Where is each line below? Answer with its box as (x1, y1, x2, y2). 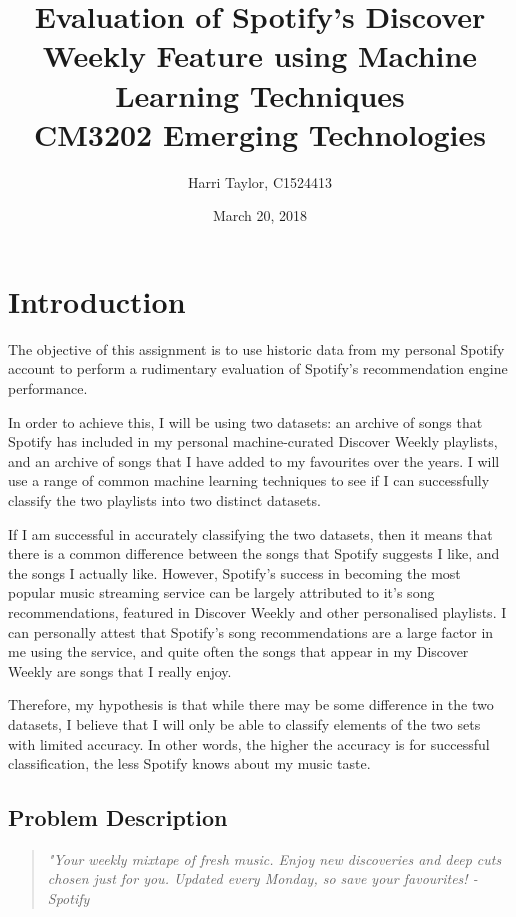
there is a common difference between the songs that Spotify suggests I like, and (8, 543, 500, 564)
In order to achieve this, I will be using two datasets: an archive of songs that (8, 411, 483, 432)
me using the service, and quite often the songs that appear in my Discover (8, 641, 469, 662)
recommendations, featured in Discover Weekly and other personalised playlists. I (8, 601, 507, 622)
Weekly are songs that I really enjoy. (8, 660, 232, 681)
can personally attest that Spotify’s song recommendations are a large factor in (8, 621, 494, 642)
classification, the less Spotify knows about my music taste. (8, 753, 371, 774)
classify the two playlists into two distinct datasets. (8, 489, 321, 510)
